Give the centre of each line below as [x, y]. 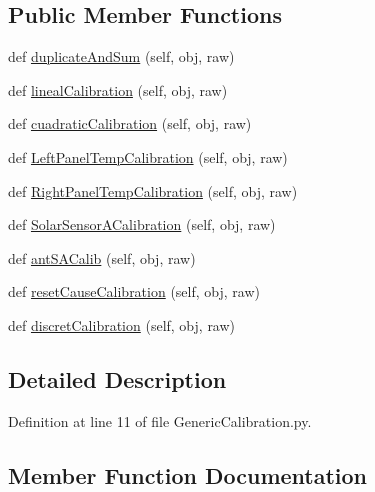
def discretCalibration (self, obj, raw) [122, 324]
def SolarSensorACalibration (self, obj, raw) [142, 224]
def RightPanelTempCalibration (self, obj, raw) [153, 190]
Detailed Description [117, 378]
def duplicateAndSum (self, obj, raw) [121, 56]
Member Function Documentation [188, 474]
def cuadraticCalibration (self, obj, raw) [130, 123]
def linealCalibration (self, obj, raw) [118, 89]
